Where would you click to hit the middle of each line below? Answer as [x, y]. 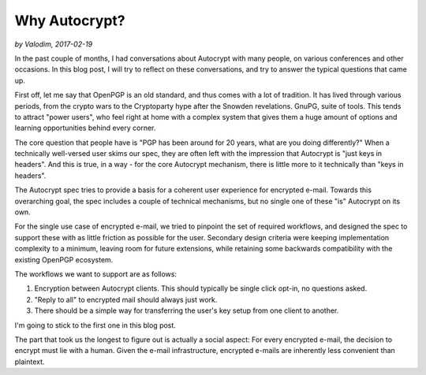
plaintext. [30, 362]
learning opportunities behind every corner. [85, 128]
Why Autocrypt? [70, 20]
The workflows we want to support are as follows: [96, 274]
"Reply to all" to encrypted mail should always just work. [126, 299]
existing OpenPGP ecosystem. [64, 259]
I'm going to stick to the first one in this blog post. [95, 325]
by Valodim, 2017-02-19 [54, 44]
